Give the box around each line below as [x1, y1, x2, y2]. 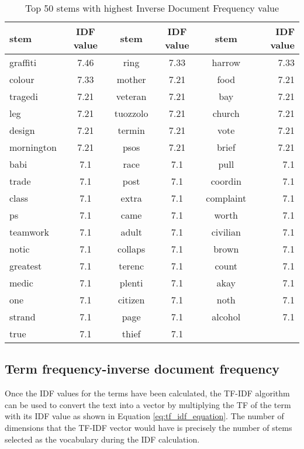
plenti [119, 276, 143, 289]
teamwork [9, 225, 50, 239]
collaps [118, 242, 146, 255]
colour [9, 72, 34, 86]
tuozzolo [114, 106, 148, 120]
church [212, 106, 240, 120]
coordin [210, 174, 241, 188]
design [9, 123, 35, 137]
